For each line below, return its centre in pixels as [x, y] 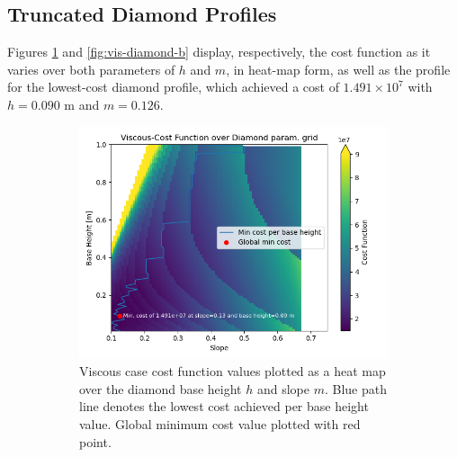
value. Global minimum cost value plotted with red [220, 423]
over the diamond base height [161, 388]
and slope [283, 388]
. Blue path [356, 388]
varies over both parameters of [91, 69]
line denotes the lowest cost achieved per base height [224, 406]
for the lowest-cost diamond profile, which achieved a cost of [173, 87]
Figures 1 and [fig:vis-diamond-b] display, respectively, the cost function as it [219, 52]
